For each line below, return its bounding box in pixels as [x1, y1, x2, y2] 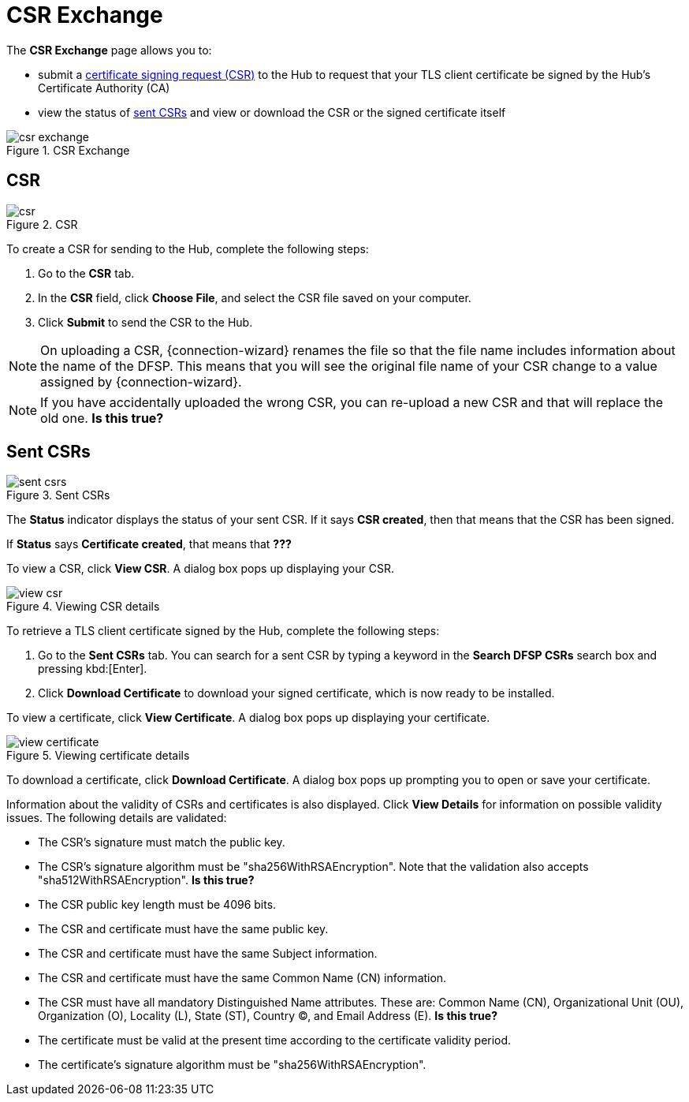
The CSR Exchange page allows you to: [6, 43, 212, 57]
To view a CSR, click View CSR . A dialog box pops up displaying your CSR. [6, 562, 394, 576]
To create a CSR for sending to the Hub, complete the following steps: [6, 241, 369, 256]
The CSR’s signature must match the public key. [38, 835, 285, 850]
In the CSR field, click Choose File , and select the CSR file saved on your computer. [38, 290, 471, 304]
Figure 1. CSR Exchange [6, 143, 130, 157]
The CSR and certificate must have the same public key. [38, 922, 329, 936]
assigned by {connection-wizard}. [40, 373, 242, 390]
